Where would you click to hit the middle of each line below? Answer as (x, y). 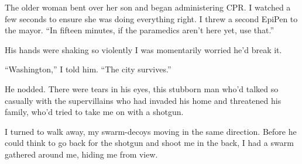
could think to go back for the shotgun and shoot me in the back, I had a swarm (149, 143)
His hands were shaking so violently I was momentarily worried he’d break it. (143, 49)
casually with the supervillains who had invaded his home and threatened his (143, 100)
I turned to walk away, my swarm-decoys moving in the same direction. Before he (151, 131)
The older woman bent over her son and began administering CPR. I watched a (148, 7)
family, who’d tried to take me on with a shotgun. (94, 112)
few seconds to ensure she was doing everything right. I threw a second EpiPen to (151, 18)
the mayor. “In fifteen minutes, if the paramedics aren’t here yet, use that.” (140, 30)
